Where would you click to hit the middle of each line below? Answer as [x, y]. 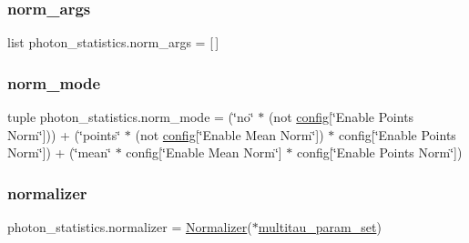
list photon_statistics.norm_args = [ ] [113, 42]
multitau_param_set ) [320, 227]
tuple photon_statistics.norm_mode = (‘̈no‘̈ [131, 117]
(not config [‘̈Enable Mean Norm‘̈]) [229, 134]
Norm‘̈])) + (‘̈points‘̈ [64, 134]
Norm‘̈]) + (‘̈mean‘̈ [59, 152]
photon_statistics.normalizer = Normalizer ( [130, 227]
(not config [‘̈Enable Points [341, 117]
